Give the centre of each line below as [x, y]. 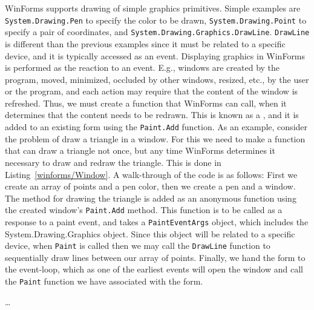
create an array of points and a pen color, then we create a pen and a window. [150, 186]
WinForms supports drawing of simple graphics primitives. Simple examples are [153, 8]
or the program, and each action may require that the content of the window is [152, 91]
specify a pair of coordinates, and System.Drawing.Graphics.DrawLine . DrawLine [157, 32]
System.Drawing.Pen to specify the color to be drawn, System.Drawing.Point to [156, 20]
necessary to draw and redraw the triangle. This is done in [113, 162]
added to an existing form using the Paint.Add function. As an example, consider [156, 127]
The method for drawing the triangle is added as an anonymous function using [151, 198]
